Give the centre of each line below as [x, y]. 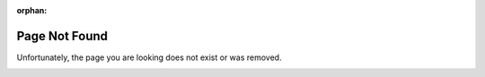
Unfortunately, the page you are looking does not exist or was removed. [149, 57]
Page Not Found [62, 36]
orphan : [32, 10]
